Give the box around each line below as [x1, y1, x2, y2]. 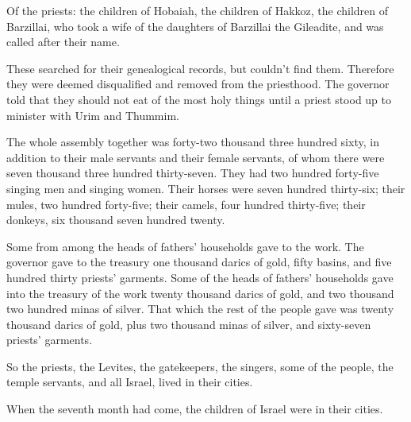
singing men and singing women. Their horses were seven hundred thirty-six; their [6, 180, 405, 196]
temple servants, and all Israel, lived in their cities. [6, 374, 253, 390]
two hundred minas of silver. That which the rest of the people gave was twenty [6, 300, 394, 317]
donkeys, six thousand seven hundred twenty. [6, 211, 225, 228]
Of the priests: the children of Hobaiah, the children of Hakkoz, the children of [6, 2, 389, 18]
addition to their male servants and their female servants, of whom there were [6, 149, 385, 165]
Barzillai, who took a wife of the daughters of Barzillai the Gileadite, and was [6, 17, 384, 34]
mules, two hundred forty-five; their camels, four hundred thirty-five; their [6, 196, 366, 212]
